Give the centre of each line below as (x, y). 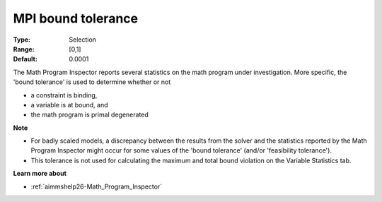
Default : (25, 59)
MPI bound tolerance (75, 18)
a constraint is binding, (64, 95)
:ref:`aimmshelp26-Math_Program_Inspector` (97, 186)
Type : (22, 40)
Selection (83, 40)
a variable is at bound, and (70, 105)
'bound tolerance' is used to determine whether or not (92, 82)
